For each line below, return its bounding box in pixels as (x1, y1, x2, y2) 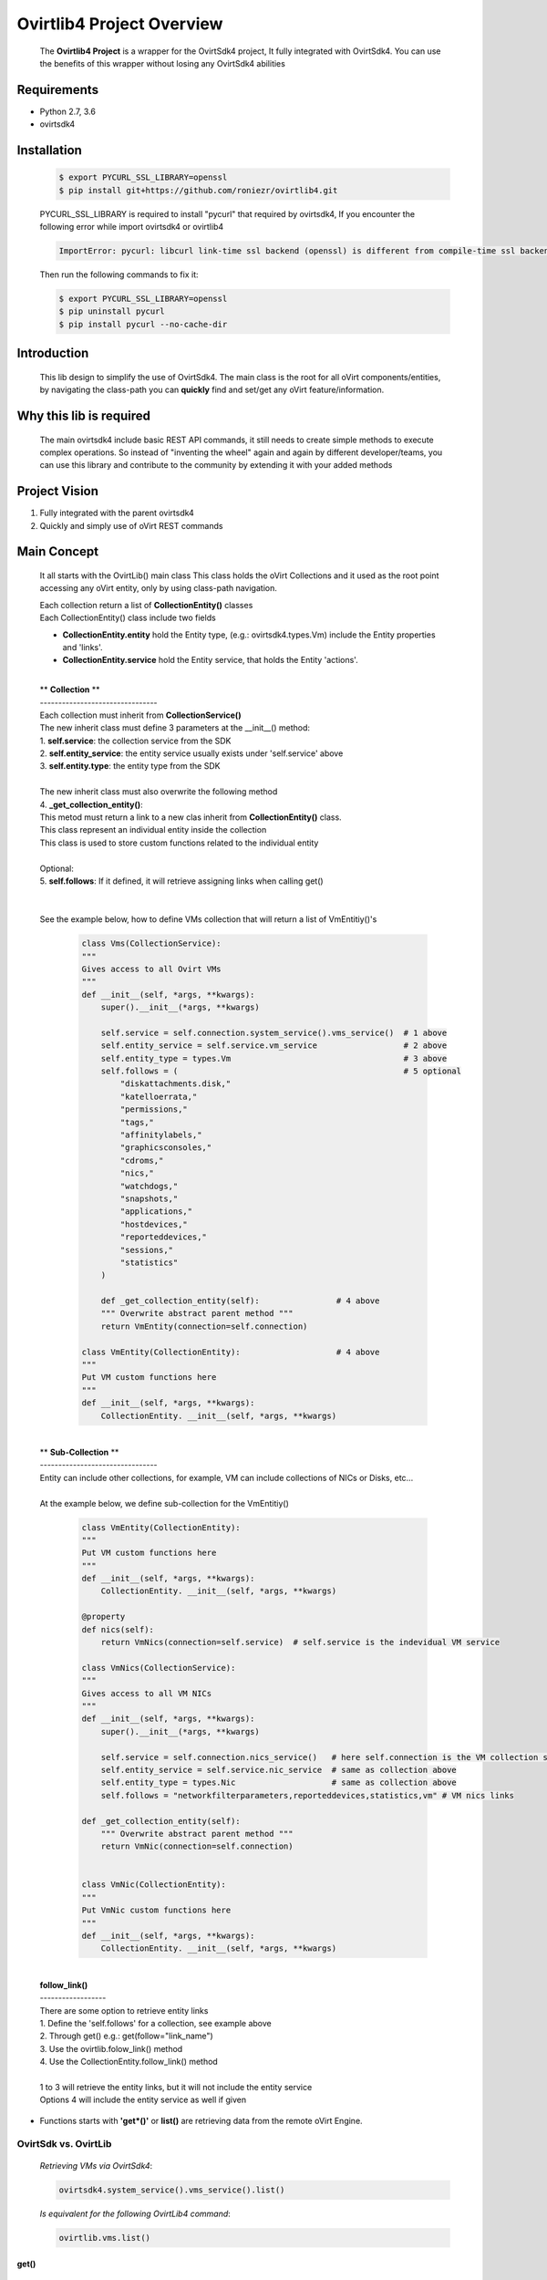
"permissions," (119, 1104, 189, 1114)
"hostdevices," (119, 1218, 189, 1229)
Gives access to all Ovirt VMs (81, 963, 222, 974)
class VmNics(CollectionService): (81, 1663, 236, 1673)
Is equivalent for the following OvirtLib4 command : (39, 2208, 232, 2219)
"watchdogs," (119, 1181, 179, 1191)
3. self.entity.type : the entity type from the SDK (39, 761, 221, 772)
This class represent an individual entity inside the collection (39, 824, 267, 835)
